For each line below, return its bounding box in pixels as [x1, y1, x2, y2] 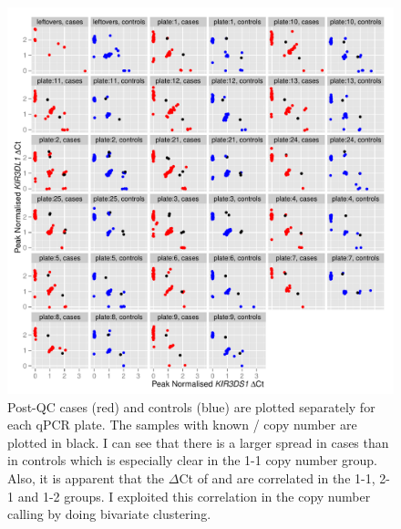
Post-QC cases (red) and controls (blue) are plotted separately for [7, 397, 375, 416]
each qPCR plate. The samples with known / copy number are [7, 415, 357, 434]
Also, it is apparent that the [7, 468, 165, 487]
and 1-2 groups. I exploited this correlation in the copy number [17, 486, 371, 505]
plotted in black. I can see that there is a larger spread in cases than [7, 432, 389, 451]
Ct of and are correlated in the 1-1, [179, 468, 375, 487]
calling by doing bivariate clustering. [7, 504, 211, 524]
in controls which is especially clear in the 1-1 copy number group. [7, 451, 377, 470]
